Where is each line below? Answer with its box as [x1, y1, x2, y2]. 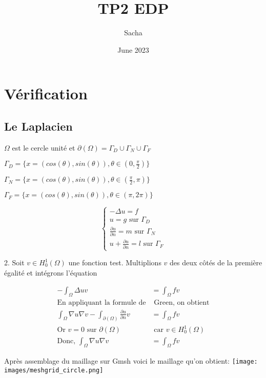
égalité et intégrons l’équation [4, 267, 97, 278]
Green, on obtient [154, 299, 210, 307]
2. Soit [4, 257, 25, 268]
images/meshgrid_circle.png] [4, 366, 104, 374]
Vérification [4, 83, 88, 104]
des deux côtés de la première [170, 257, 262, 268]
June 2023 [117, 44, 149, 55]
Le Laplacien [4, 118, 73, 134]
